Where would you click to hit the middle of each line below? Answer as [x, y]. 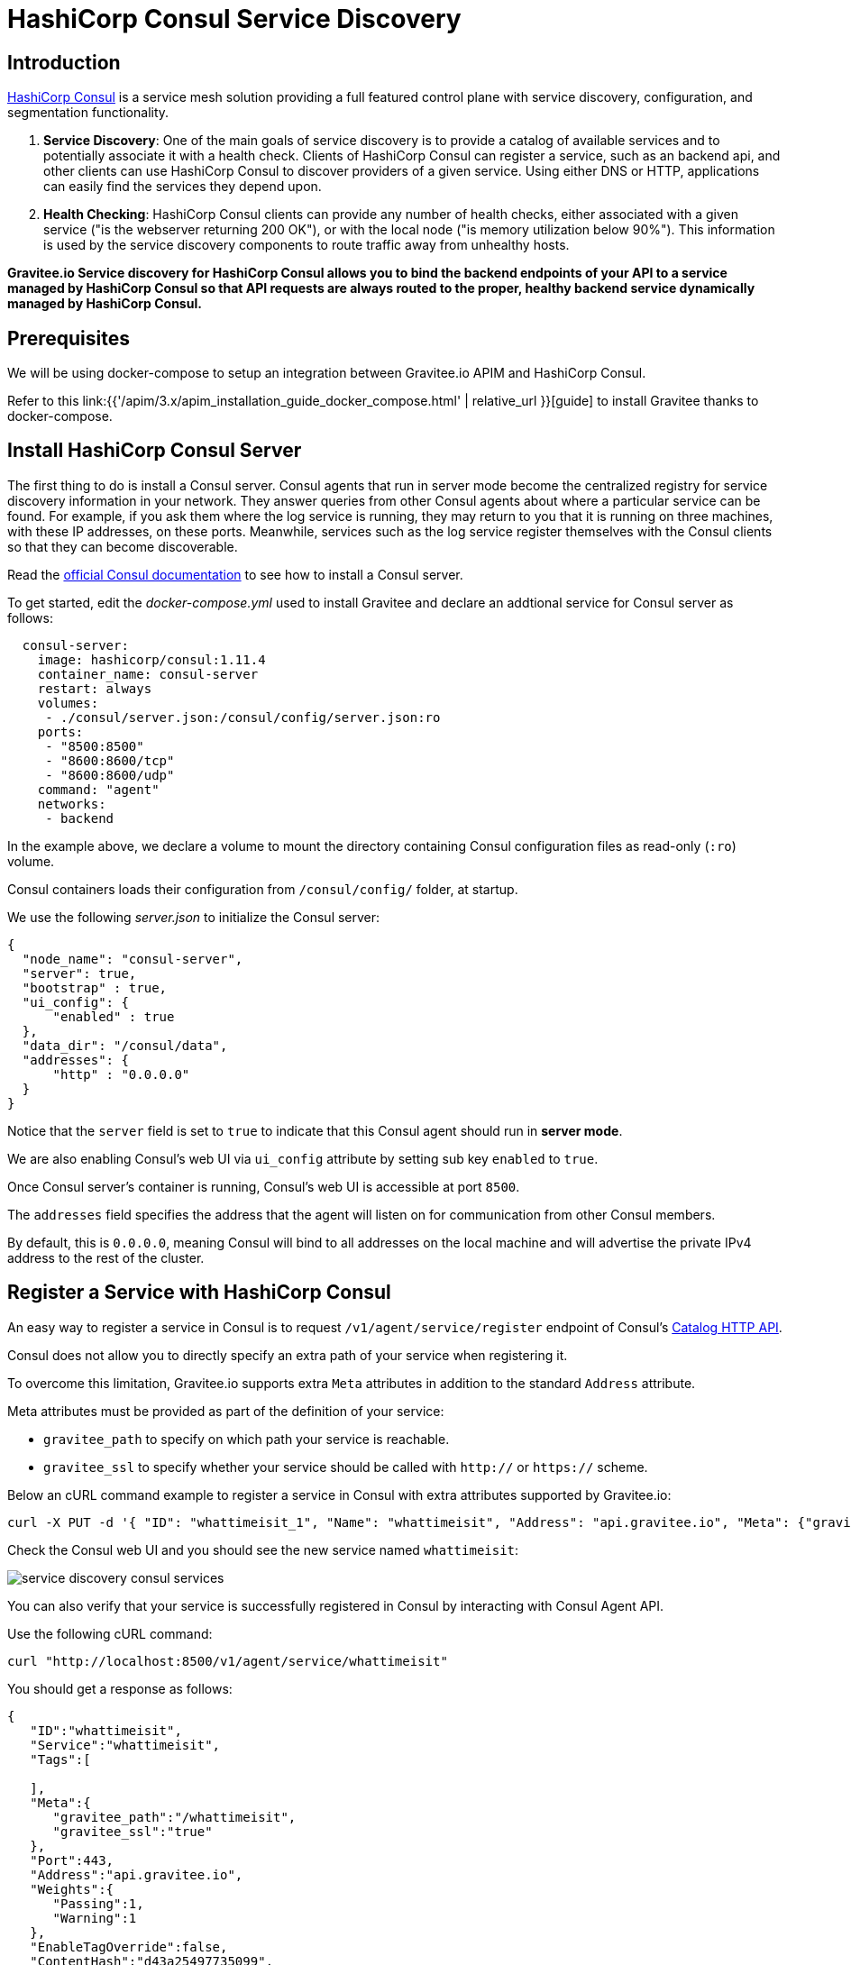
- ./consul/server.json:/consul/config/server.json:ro [243, 717]
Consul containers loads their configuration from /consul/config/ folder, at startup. [263, 889]
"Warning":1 [95, 1918]
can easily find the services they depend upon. [183, 187]
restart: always [95, 688]
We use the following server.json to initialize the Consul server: [194, 917]
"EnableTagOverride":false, [129, 1947]
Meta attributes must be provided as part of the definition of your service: [226, 1411]
